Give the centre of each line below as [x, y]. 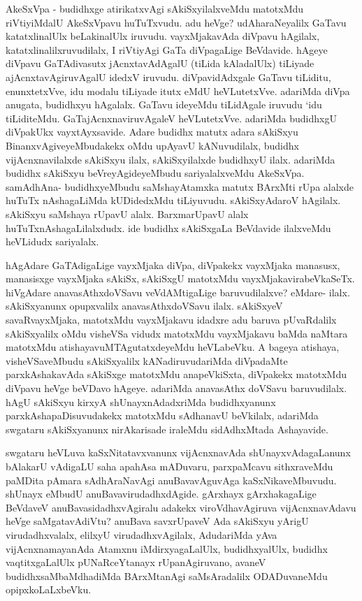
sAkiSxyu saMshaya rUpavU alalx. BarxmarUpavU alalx [127, 213]
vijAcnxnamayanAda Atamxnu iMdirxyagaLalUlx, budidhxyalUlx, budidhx [167, 548]
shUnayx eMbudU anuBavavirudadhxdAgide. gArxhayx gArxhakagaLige [161, 494]
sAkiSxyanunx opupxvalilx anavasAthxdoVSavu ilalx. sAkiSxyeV [144, 306]
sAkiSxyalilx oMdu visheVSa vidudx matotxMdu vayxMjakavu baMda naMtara [177, 333]
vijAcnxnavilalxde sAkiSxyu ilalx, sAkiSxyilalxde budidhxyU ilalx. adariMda [171, 159]
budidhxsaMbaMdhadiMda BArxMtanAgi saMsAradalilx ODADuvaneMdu [167, 575]
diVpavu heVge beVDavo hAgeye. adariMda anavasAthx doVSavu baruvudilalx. [176, 388]
